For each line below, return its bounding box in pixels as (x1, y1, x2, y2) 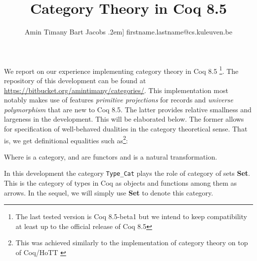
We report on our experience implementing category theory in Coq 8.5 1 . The (4, 64, 239, 76)
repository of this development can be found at (4, 75, 146, 85)
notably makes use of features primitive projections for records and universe (4, 95, 233, 105)
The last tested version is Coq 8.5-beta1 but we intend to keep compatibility (15, 211, 247, 222)
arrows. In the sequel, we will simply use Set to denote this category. (4, 187, 214, 197)
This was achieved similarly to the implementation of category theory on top (15, 237, 248, 248)
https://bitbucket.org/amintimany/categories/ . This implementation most (4, 85, 228, 95)
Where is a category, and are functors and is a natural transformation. (4, 151, 217, 162)
